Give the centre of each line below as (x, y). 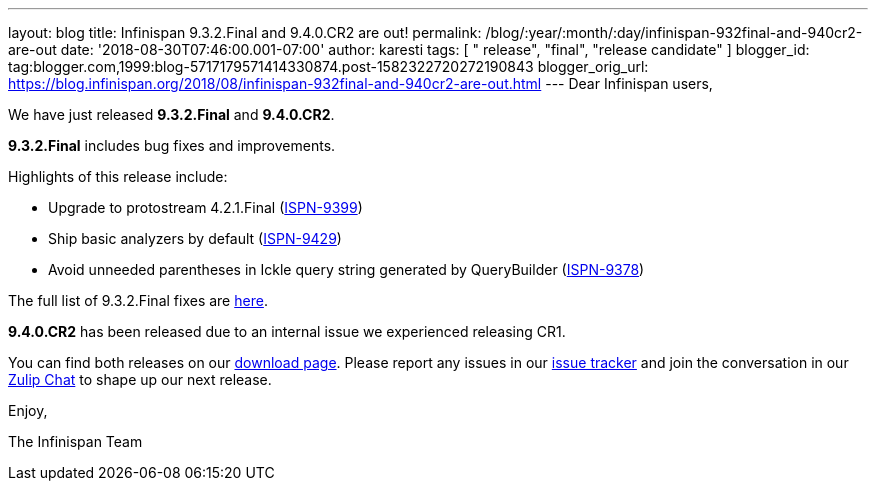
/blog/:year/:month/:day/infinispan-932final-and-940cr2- (674, 32)
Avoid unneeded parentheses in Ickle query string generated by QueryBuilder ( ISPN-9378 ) (346, 269)
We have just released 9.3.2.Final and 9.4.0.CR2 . (171, 114)
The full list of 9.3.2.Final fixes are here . (138, 300)
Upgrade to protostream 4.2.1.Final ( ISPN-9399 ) (205, 207)
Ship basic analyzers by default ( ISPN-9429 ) (195, 238)
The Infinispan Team (75, 441)
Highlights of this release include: (118, 176)
